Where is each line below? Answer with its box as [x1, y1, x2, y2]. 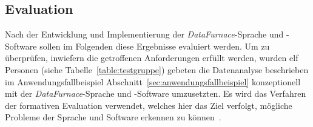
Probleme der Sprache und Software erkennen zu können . [5, 111, 221, 123]
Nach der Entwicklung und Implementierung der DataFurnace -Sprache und [5, 28, 284, 41]
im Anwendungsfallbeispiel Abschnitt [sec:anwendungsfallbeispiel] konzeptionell [5, 75, 301, 88]
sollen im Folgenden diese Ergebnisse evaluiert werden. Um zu [39, 39, 270, 52]
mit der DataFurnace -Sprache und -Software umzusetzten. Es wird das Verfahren [5, 87, 306, 100]
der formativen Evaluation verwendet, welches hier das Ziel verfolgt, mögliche [5, 99, 292, 111]
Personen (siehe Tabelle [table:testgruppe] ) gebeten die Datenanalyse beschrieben [5, 63, 309, 76]
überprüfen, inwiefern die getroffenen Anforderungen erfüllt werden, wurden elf [5, 51, 298, 64]
